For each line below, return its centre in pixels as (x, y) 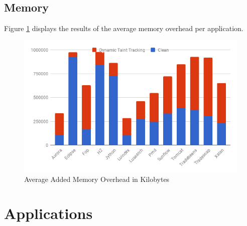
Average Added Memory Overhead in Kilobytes (97, 179)
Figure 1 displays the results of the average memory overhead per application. (124, 28)
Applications (48, 213)
